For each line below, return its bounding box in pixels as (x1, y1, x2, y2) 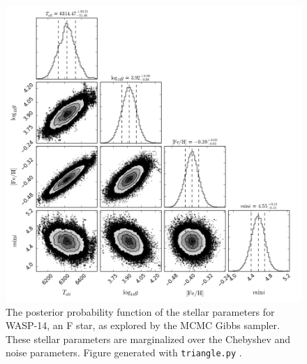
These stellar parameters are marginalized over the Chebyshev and (6, 331, 291, 346)
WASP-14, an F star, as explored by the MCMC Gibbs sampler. (6, 318, 280, 333)
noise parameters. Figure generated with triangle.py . (6, 345, 242, 360)
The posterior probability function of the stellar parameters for (6, 304, 275, 319)
